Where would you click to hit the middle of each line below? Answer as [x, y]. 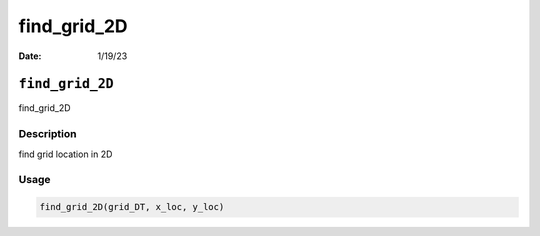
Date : [30, 56]
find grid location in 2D [65, 154]
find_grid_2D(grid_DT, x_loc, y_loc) [132, 207]
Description [47, 134]
